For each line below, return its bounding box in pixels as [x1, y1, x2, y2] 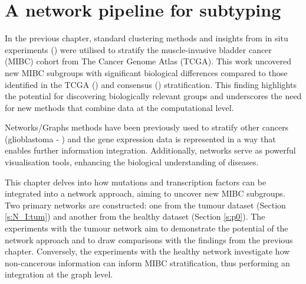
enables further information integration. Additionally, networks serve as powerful [5, 144, 296, 156]
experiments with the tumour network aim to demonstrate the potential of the [5, 222, 288, 234]
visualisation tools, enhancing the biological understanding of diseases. [5, 156, 259, 168]
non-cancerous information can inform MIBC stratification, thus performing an [5, 256, 290, 269]
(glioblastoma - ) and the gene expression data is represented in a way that [5, 132, 276, 145]
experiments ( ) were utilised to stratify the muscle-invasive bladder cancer [5, 43, 272, 56]
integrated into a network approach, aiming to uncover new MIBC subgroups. [5, 187, 285, 200]
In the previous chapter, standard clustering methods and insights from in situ [5, 32, 288, 44]
